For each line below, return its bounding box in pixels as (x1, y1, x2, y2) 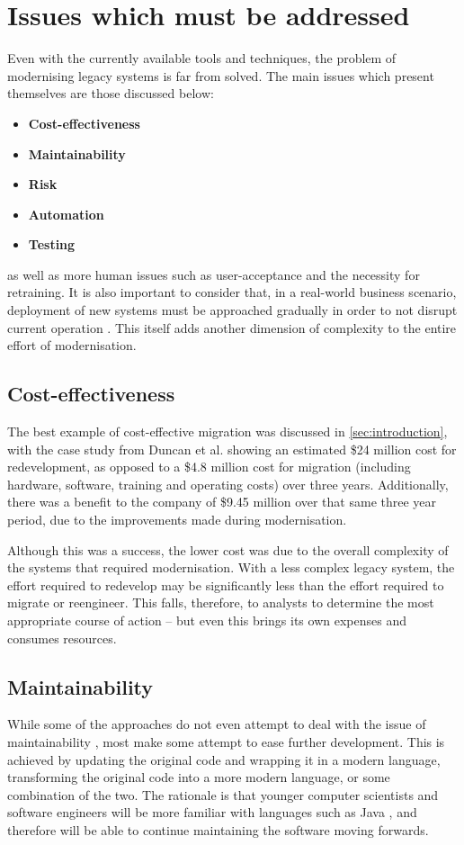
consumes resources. (7, 628, 117, 647)
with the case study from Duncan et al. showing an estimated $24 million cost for (7, 439, 457, 458)
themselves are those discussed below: (7, 84, 214, 103)
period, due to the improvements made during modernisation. (7, 510, 347, 529)
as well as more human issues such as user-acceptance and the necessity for (7, 265, 420, 283)
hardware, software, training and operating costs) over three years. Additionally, (7, 474, 449, 493)
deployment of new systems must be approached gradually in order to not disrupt (7, 301, 458, 319)
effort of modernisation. (7, 336, 137, 355)
